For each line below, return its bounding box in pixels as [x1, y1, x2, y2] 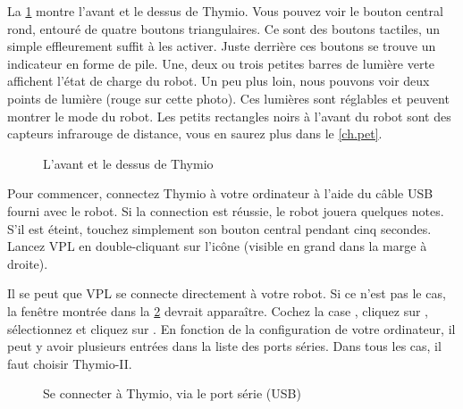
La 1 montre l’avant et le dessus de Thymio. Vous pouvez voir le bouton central [7, 2, 443, 20]
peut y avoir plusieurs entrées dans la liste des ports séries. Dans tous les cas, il [7, 337, 442, 355]
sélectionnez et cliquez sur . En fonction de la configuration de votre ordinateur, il [7, 319, 456, 338]
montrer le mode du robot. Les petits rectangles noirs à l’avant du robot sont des [7, 106, 451, 125]
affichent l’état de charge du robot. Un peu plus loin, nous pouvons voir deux [7, 71, 430, 90]
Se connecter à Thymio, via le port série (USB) [43, 384, 301, 403]
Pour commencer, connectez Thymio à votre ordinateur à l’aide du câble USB [7, 184, 434, 203]
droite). [7, 254, 48, 272]
